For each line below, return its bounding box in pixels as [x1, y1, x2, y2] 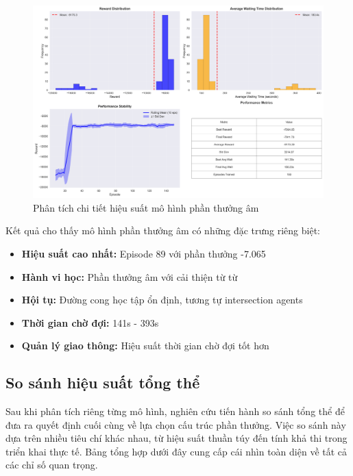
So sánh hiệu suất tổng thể [5, 372, 200, 393]
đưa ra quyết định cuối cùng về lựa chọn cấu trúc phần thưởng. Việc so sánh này [5, 417, 346, 431]
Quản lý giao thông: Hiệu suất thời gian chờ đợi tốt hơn [21, 338, 269, 353]
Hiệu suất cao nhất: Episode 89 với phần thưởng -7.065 [21, 246, 266, 260]
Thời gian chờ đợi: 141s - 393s [21, 315, 159, 329]
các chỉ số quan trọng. [5, 458, 98, 472]
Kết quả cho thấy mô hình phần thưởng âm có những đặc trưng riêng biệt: [5, 223, 321, 238]
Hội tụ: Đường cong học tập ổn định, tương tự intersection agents [21, 292, 303, 307]
